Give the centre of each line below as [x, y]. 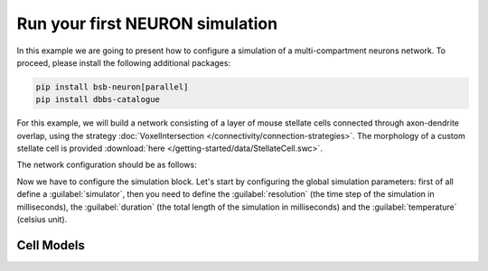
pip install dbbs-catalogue [98, 100]
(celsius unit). [42, 220]
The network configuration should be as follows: [107, 165]
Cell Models [51, 245]
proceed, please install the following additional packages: [123, 62]
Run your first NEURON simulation [147, 23]
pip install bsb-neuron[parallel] [112, 87]
